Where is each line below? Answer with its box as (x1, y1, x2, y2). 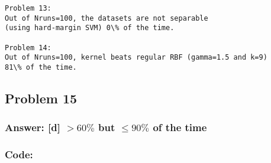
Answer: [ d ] (5, 120, 60, 135)
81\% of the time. (5, 63, 77, 71)
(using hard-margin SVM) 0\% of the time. (5, 24, 175, 32)
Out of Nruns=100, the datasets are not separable (5, 14, 208, 22)
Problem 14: (5, 43, 51, 52)
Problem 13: (5, 4, 51, 12)
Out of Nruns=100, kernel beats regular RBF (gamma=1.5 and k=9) (5, 53, 267, 62)
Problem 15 (5, 89, 78, 107)
